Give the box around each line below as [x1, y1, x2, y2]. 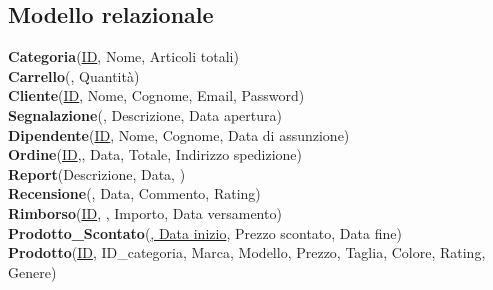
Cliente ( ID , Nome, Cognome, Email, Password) [8, 85, 305, 106]
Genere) [8, 261, 57, 282]
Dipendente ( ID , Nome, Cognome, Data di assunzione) [8, 124, 350, 145]
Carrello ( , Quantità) [8, 65, 140, 86]
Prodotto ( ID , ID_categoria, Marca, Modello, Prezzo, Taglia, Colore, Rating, [8, 242, 486, 263]
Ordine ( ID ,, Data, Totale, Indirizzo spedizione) [8, 144, 302, 165]
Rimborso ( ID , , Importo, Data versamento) [8, 202, 282, 223]
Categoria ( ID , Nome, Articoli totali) [8, 46, 239, 67]
